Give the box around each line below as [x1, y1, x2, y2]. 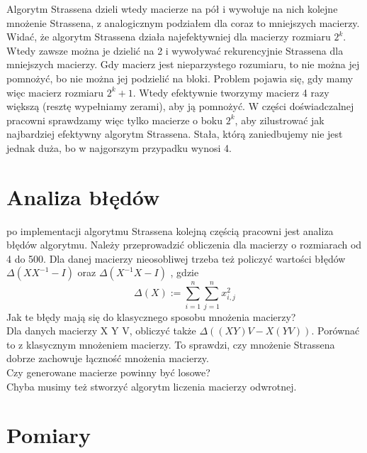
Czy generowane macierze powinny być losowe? [6, 364, 210, 379]
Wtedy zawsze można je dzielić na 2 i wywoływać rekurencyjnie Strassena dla [6, 43, 344, 58]
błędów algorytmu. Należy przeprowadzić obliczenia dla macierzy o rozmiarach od [6, 237, 362, 252]
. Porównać [311, 323, 360, 338]
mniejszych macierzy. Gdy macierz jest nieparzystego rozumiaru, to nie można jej [6, 57, 360, 72]
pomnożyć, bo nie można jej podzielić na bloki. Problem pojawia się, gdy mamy [6, 70, 354, 85]
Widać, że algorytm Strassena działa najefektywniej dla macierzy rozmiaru [6, 29, 331, 44]
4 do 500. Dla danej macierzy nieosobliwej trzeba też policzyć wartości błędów [6, 251, 346, 266]
